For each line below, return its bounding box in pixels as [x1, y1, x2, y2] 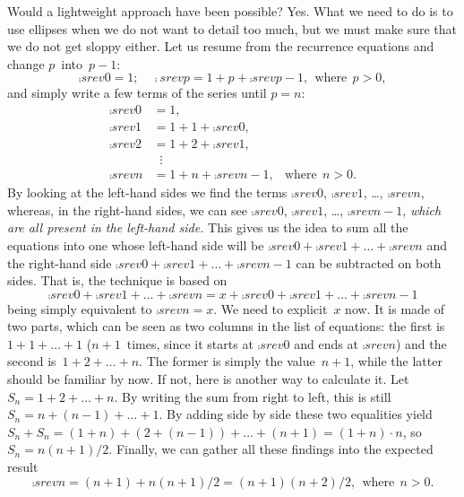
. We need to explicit [213, 299, 328, 318]
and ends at [294, 334, 358, 353]
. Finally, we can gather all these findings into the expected [108, 440, 434, 458]
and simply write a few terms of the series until [7, 83, 267, 102]
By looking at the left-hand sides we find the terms [7, 183, 288, 202]
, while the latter [350, 352, 443, 371]
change [7, 54, 45, 73]
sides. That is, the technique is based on [7, 271, 228, 290]
